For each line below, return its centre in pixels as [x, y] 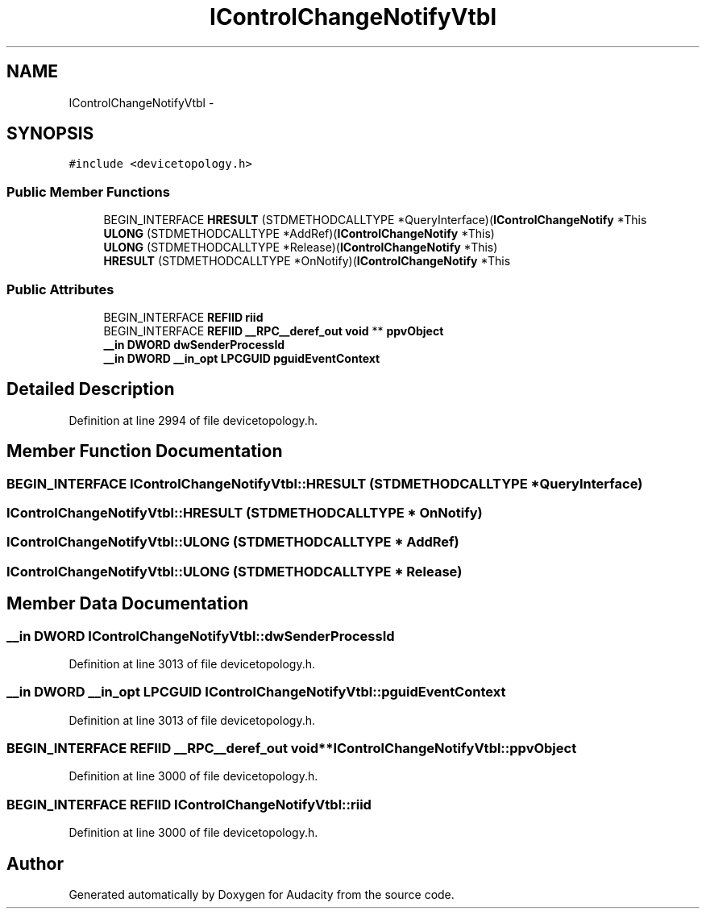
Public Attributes [60, 289]
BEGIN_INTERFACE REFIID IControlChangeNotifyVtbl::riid [189, 804]
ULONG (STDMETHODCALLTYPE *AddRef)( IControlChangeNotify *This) [299, 234]
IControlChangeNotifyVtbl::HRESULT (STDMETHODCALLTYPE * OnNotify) [245, 513]
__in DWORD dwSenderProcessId [194, 344]
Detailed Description [91, 389]
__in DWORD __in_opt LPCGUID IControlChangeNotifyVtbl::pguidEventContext [256, 692]
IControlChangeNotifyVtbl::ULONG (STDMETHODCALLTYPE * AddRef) [233, 542]
